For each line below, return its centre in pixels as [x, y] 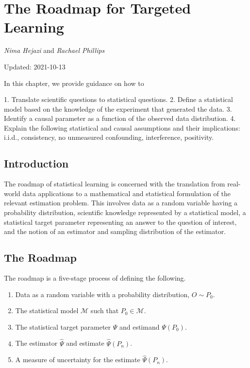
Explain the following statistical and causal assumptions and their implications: [122, 127]
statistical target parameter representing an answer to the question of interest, [120, 222]
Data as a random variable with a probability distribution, [102, 294]
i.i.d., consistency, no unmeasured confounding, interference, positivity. [109, 137]
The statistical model [47, 310]
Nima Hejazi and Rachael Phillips [54, 50]
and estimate [85, 343]
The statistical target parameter [63, 326]
